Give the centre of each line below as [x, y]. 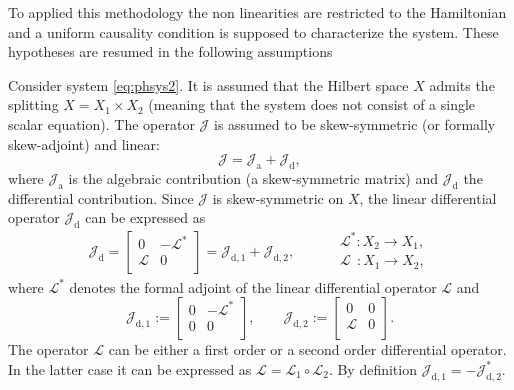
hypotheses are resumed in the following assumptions [170, 51]
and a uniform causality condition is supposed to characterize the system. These [253, 31]
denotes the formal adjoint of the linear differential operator [253, 286]
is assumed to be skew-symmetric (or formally [354, 123]
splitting [33, 104]
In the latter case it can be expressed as [130, 368]
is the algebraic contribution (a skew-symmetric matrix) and [253, 177]
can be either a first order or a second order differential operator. [307, 349]
